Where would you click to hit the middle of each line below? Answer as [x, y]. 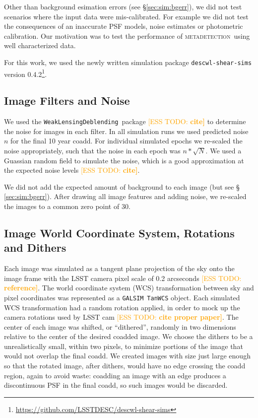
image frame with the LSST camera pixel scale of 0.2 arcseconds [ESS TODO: [123, 278]
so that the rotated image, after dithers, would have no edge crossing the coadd [125, 366]
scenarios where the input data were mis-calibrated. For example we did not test [126, 16]
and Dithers [35, 247]
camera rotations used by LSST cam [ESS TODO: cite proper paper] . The [121, 317]
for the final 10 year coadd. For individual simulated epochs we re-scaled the [127, 141]
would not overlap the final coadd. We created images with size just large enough [127, 356]
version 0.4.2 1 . [26, 73]
